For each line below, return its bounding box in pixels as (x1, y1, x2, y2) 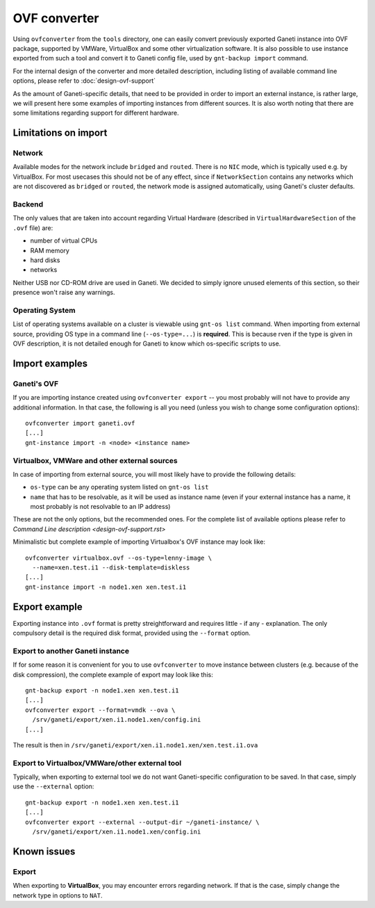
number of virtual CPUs (30, 236, 98, 245)
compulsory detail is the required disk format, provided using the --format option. (12, 629, 251, 638)
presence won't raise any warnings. (12, 289, 115, 297)
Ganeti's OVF (12, 379, 59, 389)
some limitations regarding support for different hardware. (12, 108, 179, 117)
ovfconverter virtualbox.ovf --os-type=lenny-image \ (25, 553, 212, 562)
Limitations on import (12, 127, 108, 139)
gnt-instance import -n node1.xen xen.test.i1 (25, 583, 187, 591)
